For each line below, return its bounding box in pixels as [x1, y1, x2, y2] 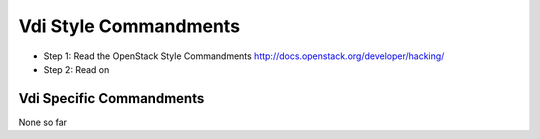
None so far [18, 116, 68, 128]
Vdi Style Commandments [18, 15, 240, 37]
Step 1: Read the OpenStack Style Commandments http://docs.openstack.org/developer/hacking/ [43, 50, 445, 62]
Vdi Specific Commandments [18, 90, 205, 107]
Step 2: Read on [43, 63, 110, 75]
